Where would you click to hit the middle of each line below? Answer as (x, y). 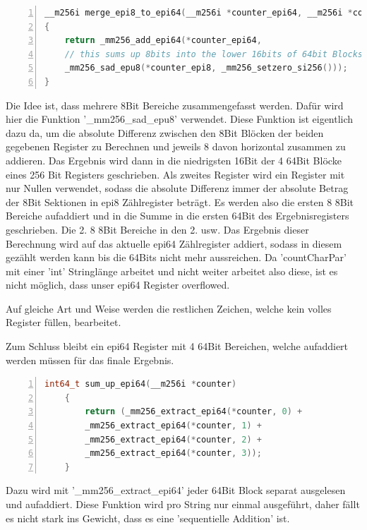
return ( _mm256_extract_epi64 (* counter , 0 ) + (194, 412)
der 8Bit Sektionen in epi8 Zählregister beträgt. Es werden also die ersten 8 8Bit (180, 201)
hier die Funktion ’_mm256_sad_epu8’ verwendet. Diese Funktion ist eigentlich (180, 119)
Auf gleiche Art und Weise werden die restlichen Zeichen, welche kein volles (169, 308)
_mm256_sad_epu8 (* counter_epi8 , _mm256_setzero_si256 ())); (206, 68)
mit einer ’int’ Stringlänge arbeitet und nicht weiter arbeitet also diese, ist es (172, 271)
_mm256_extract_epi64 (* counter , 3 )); (173, 453)
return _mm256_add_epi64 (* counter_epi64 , (163, 41)
